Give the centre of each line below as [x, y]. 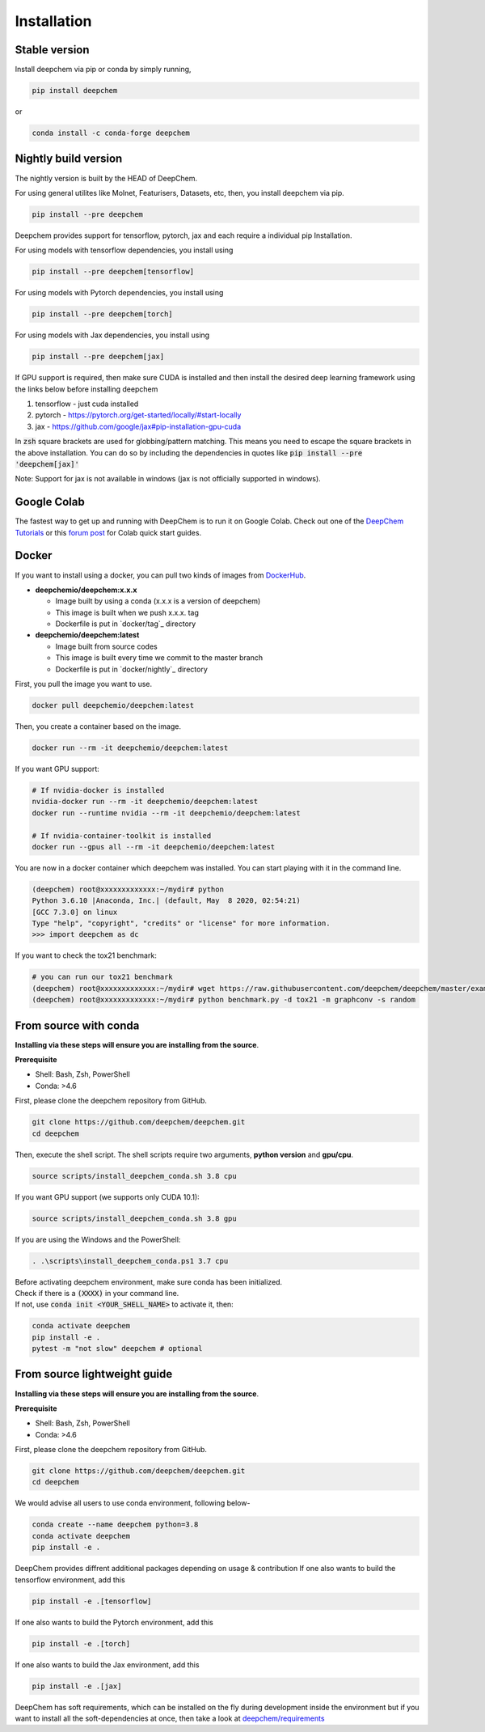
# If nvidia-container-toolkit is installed [122, 836]
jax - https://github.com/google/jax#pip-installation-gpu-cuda [138, 426]
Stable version [52, 50]
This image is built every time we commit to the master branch [159, 658]
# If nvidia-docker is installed [98, 790]
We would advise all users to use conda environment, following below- [133, 1503]
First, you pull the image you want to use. [84, 684]
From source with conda [77, 1025]
